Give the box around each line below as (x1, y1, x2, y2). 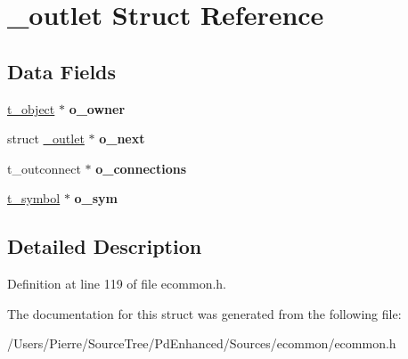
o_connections (95, 159, 187, 177)
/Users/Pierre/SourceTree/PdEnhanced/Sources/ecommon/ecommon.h (7, 334, 396, 353)
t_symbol (7, 189, 61, 208)
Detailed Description (7, 233, 202, 260)
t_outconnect (7, 159, 81, 177)
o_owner (69, 99, 126, 118)
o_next (99, 129, 145, 148)
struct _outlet (7, 129, 85, 148)
